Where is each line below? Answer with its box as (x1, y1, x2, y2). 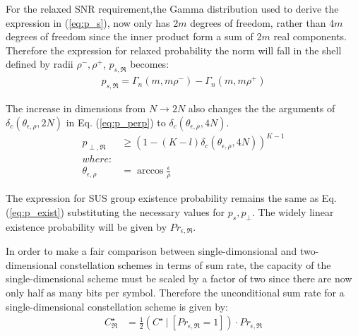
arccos (136, 166, 164, 176)
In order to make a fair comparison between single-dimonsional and (6, 244, 297, 258)
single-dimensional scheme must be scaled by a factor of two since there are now (6, 271, 352, 286)
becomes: (130, 56, 169, 71)
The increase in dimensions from (6, 101, 146, 115)
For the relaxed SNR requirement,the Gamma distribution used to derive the (6, 1, 339, 16)
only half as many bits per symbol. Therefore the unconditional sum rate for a (6, 284, 345, 299)
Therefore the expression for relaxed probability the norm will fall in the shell (6, 42, 342, 57)
